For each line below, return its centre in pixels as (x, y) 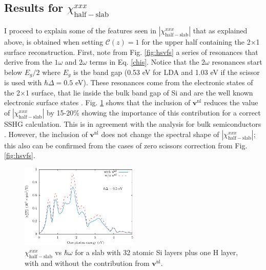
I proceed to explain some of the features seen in (80, 30)
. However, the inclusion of (46, 134)
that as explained (220, 30)
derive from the (28, 62)
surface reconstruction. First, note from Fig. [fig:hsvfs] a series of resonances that (131, 52)
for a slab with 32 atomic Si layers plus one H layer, (157, 252)
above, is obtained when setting (54, 42)
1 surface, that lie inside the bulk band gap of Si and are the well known (139, 92)
